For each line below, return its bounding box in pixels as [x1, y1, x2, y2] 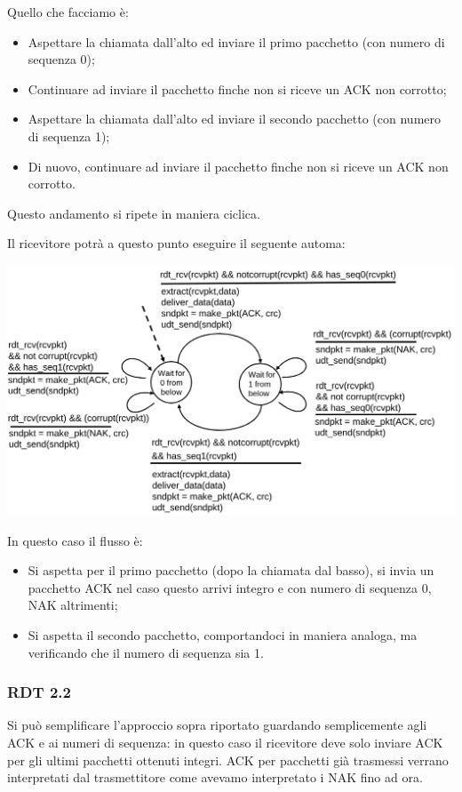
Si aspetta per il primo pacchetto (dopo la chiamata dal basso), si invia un [28, 561, 434, 580]
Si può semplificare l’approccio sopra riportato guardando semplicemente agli [7, 716, 427, 734]
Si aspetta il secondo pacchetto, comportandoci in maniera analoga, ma [28, 625, 418, 644]
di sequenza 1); [28, 126, 110, 145]
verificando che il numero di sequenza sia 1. [28, 643, 264, 661]
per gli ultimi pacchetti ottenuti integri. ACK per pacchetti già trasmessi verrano [7, 750, 449, 769]
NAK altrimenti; [28, 596, 118, 614]
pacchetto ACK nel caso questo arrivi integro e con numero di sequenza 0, [28, 578, 432, 596]
